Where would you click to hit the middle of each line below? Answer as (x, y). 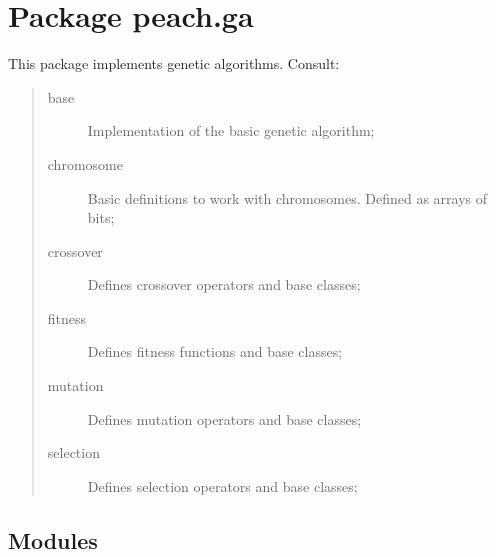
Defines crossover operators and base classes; (224, 284)
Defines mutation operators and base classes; (224, 418)
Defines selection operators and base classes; (222, 485)
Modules (53, 539)
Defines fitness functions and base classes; (215, 351)
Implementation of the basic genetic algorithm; (231, 130)
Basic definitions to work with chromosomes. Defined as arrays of (287, 197)
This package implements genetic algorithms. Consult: (174, 63)
